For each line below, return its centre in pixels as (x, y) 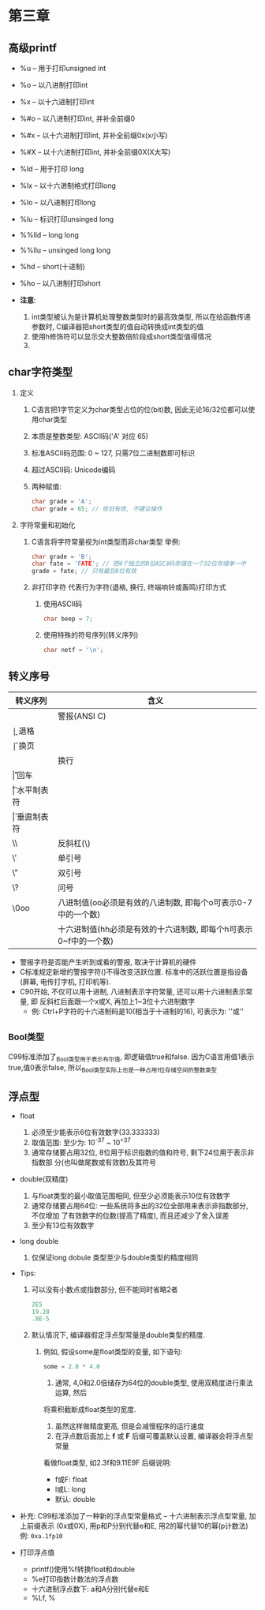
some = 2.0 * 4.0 (72, 1367)
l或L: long (71, 1489)
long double (39, 1241)
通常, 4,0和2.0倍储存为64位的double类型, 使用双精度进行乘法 (154, 1383)
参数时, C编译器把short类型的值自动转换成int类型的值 (118, 327)
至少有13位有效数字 (63, 1225)
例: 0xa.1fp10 (41, 1536)
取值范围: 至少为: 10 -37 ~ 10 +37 (81, 1141)
